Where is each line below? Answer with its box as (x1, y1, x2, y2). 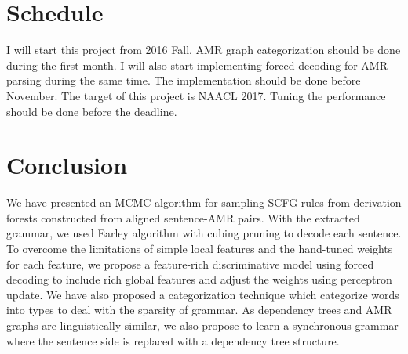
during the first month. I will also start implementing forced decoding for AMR (6, 56, 388, 73)
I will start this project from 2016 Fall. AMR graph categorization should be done (6, 42, 401, 58)
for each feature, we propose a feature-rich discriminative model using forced (6, 255, 374, 272)
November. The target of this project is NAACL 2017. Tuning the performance (6, 87, 386, 103)
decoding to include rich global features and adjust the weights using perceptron (6, 271, 392, 287)
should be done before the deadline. (6, 103, 177, 119)
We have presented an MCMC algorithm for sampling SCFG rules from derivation (6, 194, 402, 211)
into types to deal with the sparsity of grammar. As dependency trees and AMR (6, 302, 392, 318)
